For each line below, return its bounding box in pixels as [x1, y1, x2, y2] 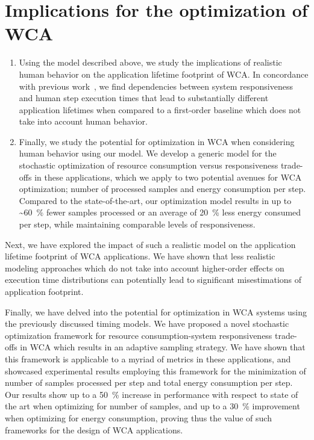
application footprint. [5, 285, 84, 297]
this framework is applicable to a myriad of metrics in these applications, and [5, 352, 291, 365]
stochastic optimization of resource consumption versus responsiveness [19, 159, 278, 172]
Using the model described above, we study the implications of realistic [19, 56, 282, 69]
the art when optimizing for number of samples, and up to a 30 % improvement [5, 400, 300, 412]
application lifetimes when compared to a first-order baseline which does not [19, 103, 301, 116]
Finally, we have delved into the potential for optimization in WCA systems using [5, 305, 307, 318]
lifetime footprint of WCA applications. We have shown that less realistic [5, 250, 275, 262]
